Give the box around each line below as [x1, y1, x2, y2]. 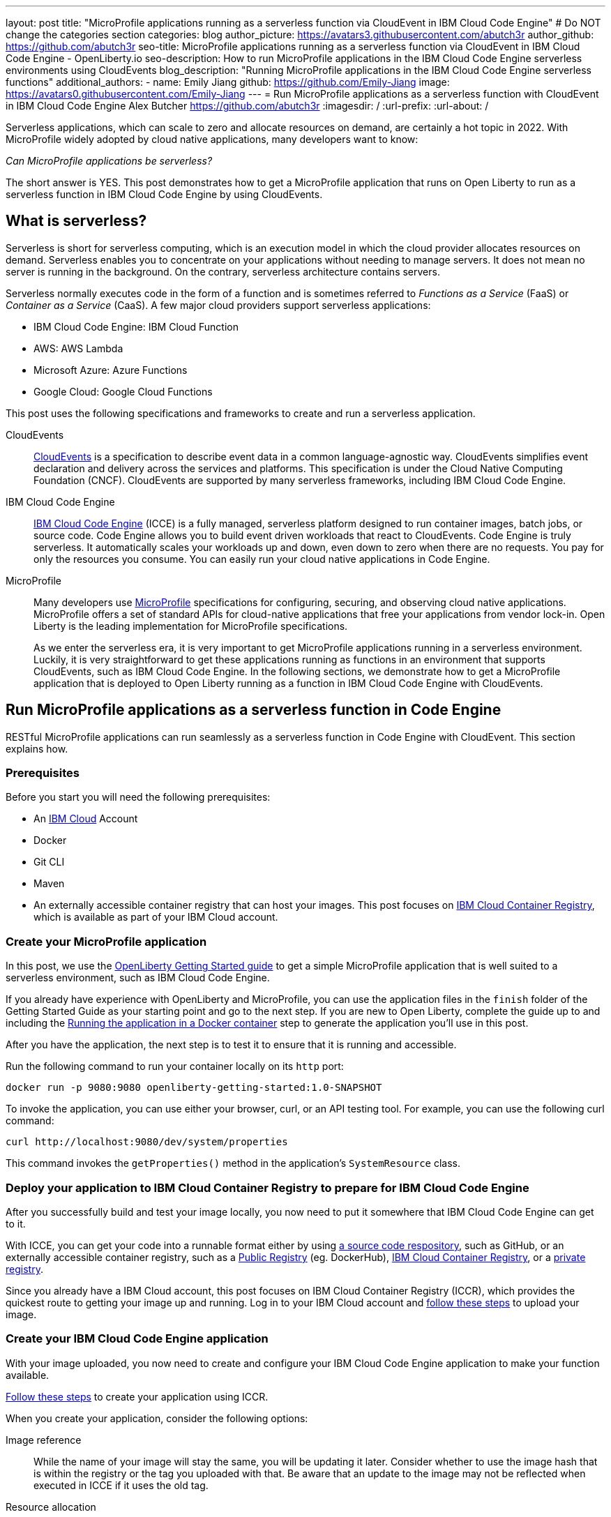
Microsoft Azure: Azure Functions [33, 363, 188, 376]
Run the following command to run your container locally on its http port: [6, 1060, 344, 1073]
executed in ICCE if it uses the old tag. [33, 1479, 209, 1491]
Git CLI [33, 856, 65, 868]
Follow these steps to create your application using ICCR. [6, 1390, 269, 1403]
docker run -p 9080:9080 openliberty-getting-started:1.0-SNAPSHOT [6, 1082, 382, 1094]
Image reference [6, 1433, 82, 1446]
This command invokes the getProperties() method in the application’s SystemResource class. [6, 1157, 461, 1170]
